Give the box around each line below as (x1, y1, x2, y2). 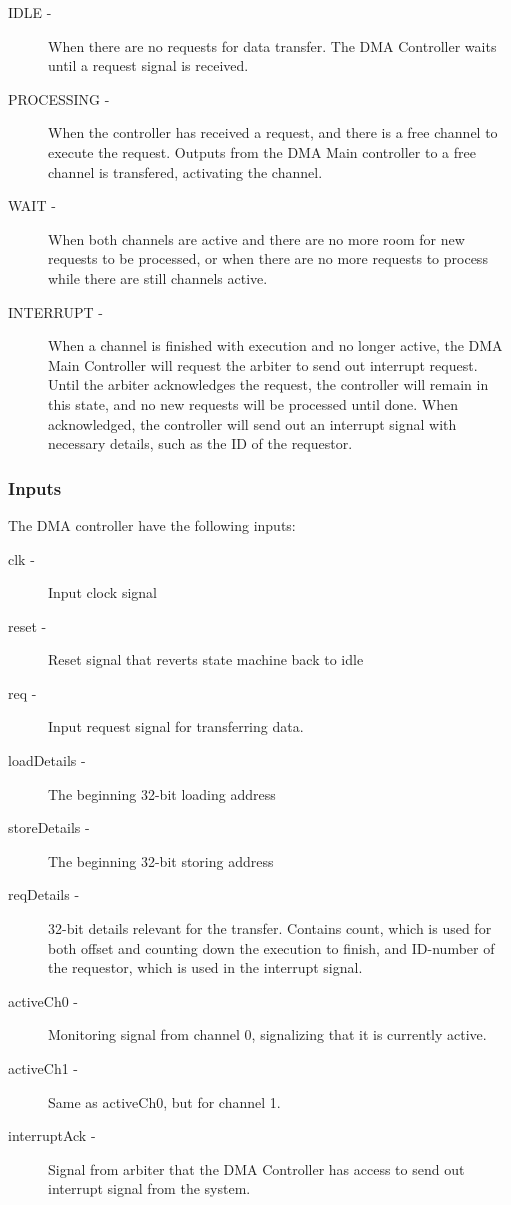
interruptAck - (8, 1125, 96, 1146)
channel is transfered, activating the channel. (48, 161, 323, 182)
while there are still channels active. (48, 267, 268, 288)
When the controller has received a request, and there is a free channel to (48, 122, 498, 143)
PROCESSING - (8, 88, 110, 109)
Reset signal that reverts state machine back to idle (48, 649, 364, 670)
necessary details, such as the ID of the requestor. (48, 433, 353, 454)
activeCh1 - (8, 1058, 78, 1078)
